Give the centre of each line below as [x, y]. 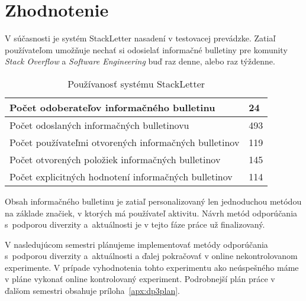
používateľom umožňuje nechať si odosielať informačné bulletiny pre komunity [146, 49]
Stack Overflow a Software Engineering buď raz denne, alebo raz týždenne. [140, 61]
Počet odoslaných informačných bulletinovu [99, 125]
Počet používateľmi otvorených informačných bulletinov [125, 142]
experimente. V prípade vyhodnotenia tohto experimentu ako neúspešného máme [152, 267]
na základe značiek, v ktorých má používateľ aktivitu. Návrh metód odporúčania [151, 213]
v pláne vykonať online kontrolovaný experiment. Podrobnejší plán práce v [140, 279]
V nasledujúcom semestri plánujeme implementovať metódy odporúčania [136, 244]
